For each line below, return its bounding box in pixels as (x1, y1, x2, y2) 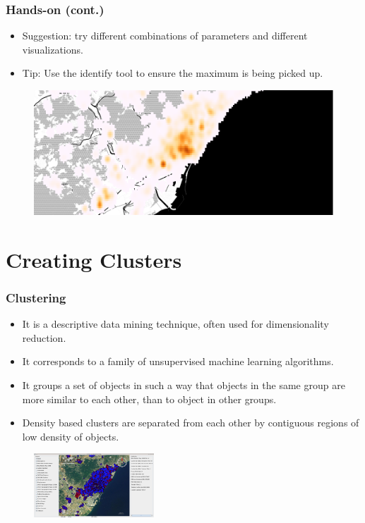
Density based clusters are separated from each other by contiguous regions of (22, 415, 359, 430)
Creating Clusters (6, 245, 182, 273)
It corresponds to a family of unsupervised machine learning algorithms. (22, 354, 334, 369)
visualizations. (22, 42, 83, 56)
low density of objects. (22, 429, 119, 443)
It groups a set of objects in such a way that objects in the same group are (22, 377, 345, 392)
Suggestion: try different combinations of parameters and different (22, 28, 308, 43)
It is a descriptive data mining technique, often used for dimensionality (22, 316, 329, 331)
